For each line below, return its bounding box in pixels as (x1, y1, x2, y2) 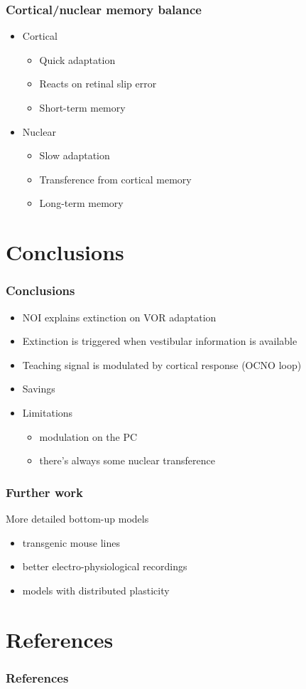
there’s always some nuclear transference (39, 453, 215, 468)
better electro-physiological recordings (22, 559, 187, 574)
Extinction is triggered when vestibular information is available (22, 333, 297, 348)
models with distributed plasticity (22, 582, 170, 597)
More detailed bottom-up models (6, 511, 149, 525)
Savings (22, 381, 55, 396)
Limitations (22, 405, 73, 420)
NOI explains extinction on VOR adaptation (22, 309, 217, 324)
